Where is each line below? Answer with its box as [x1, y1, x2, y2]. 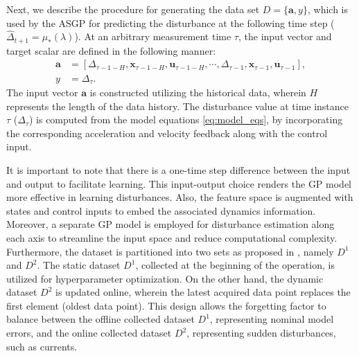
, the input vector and [238, 29, 332, 44]
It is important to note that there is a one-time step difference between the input [6, 162, 351, 177]
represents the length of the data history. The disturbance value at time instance [6, 98, 349, 113]
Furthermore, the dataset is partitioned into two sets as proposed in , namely [6, 244, 334, 258]
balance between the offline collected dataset [6, 312, 195, 326]
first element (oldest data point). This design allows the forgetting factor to [6, 298, 326, 312]
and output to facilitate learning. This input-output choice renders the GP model [6, 176, 352, 190]
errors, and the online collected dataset [6, 326, 172, 340]
